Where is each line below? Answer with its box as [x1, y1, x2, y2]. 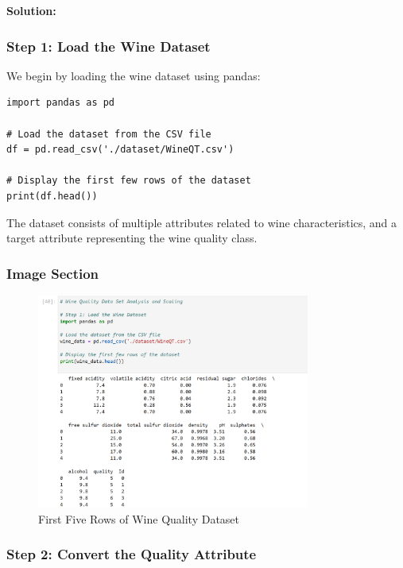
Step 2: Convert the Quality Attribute [6, 544, 257, 564]
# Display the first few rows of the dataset [6, 175, 251, 187]
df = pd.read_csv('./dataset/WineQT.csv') [6, 144, 234, 156]
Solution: [6, 2, 56, 18]
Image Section [6, 263, 99, 283]
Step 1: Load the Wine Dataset [6, 36, 211, 56]
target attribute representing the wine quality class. [6, 230, 258, 246]
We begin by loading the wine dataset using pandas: [6, 67, 261, 83]
